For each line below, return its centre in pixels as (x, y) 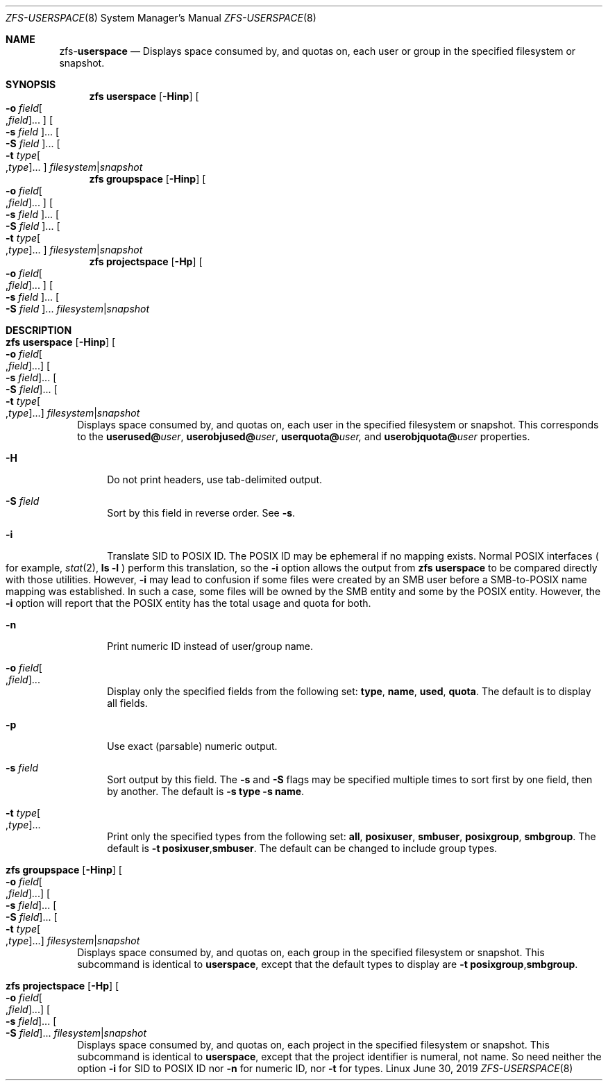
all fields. (127, 703)
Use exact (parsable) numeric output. (192, 746)
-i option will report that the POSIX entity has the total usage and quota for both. (188, 603)
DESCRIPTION (39, 330)
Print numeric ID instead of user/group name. (210, 646)
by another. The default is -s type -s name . (206, 791)
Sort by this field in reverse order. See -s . (201, 513)
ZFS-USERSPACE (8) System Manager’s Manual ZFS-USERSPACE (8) (161, 18)
